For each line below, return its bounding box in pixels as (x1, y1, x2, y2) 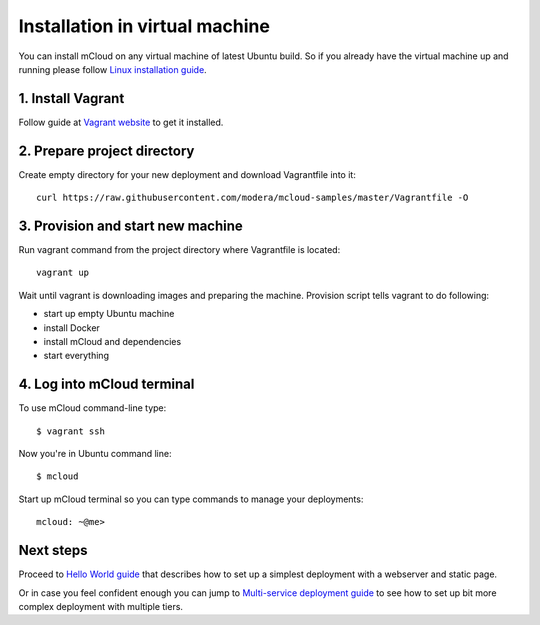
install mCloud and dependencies (43, 336, 182, 347)
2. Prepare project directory (18, 142, 195, 159)
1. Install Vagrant (18, 90, 125, 107)
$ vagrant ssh (36, 425, 105, 437)
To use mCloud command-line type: (18, 402, 167, 414)
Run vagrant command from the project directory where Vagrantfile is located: (18, 244, 341, 256)
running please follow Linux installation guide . (18, 63, 207, 75)
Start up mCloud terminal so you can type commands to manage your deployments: (18, 493, 364, 505)
